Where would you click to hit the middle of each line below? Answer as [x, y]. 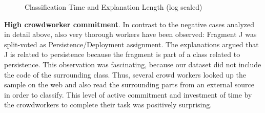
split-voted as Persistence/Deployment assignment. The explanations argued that [131, 44]
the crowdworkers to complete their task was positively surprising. [108, 105]
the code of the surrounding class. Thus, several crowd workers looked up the [125, 74]
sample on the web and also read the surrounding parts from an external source [129, 84]
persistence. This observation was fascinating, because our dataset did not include [133, 64]
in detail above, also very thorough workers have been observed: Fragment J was [130, 34]
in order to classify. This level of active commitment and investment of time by [128, 94]
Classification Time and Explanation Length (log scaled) [114, 7]
